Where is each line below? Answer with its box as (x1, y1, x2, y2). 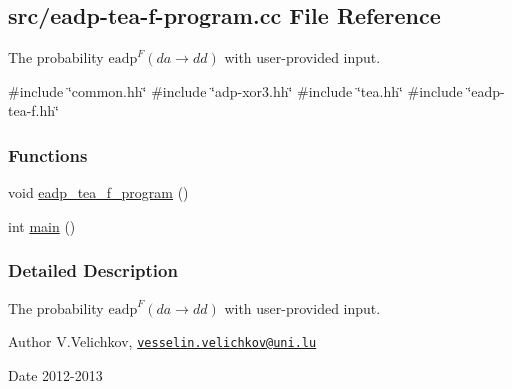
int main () (8, 215, 76, 236)
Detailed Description (8, 258, 178, 283)
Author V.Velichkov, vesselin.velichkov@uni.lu (8, 331, 317, 352)
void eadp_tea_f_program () (8, 182, 189, 203)
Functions (8, 142, 88, 167)
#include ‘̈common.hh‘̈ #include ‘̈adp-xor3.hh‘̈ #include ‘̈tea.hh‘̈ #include (8, 80, 463, 101)
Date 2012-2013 (8, 364, 103, 385)
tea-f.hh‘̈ (8, 100, 59, 121)
